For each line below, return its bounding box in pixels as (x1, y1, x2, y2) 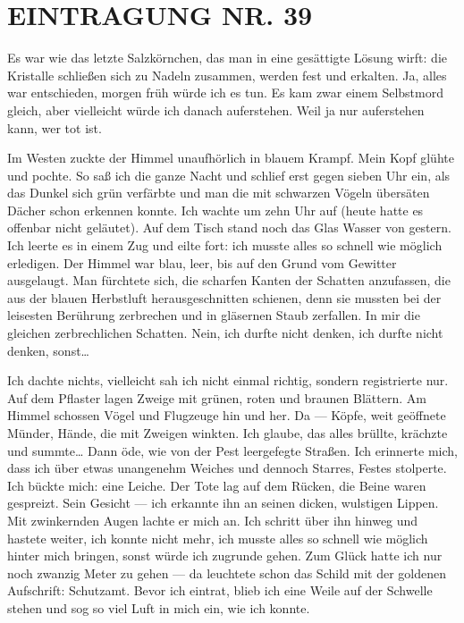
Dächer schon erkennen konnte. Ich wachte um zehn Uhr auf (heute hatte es (7, 200, 424, 219)
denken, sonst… (7, 341, 89, 359)
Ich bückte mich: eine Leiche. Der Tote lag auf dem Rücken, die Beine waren (7, 476, 426, 494)
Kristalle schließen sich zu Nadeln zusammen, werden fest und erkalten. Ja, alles (7, 65, 447, 84)
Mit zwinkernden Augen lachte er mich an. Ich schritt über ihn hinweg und (7, 510, 418, 529)
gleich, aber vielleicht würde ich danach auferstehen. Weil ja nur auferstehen (7, 100, 425, 119)
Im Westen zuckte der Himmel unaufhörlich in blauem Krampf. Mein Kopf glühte (7, 148, 454, 167)
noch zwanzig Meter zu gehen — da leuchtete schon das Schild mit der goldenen (7, 563, 446, 582)
